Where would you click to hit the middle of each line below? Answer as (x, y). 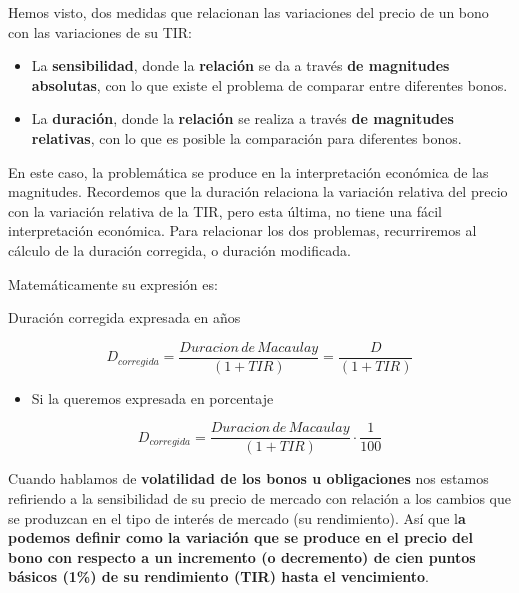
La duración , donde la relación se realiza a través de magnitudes (242, 118)
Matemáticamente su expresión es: (113, 283)
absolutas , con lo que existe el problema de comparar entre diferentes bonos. (269, 84)
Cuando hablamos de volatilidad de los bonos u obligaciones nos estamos (248, 478)
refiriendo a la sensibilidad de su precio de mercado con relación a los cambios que (259, 498)
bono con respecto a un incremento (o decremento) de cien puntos (242, 556)
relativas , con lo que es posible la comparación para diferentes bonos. (246, 137)
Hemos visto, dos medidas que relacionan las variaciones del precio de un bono (248, 12)
